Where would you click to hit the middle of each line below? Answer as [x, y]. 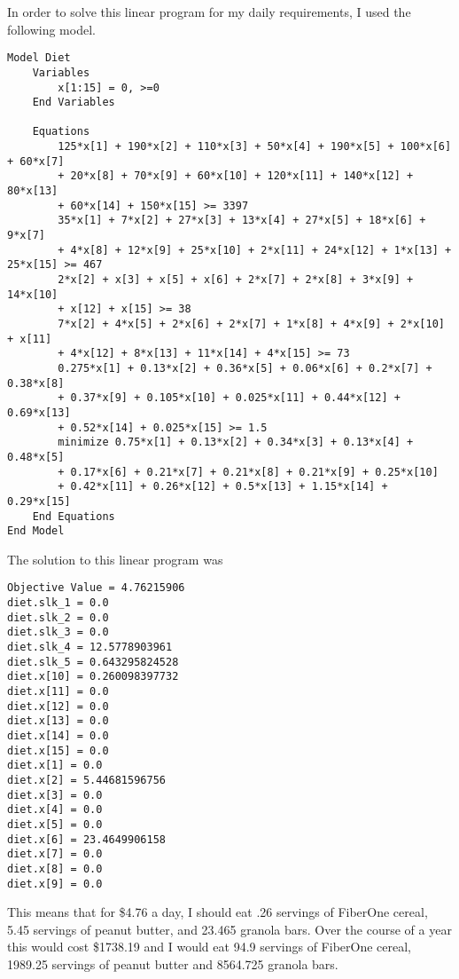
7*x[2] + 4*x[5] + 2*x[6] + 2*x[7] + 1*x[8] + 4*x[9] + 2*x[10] [251, 324]
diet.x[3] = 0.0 [55, 795]
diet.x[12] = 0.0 [58, 706]
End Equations [74, 516]
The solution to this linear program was [115, 559]
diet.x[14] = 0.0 [58, 736]
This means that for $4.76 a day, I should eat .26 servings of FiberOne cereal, [218, 912]
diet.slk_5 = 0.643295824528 [93, 662]
